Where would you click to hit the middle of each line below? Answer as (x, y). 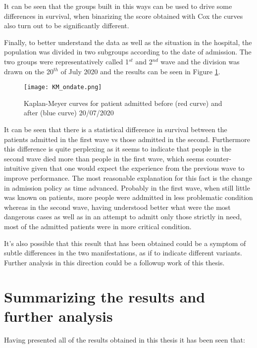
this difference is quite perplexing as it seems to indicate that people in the (118, 149)
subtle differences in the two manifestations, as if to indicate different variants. (123, 253)
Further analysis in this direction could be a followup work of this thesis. (114, 262)
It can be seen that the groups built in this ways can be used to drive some (118, 6)
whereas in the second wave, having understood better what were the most (117, 207)
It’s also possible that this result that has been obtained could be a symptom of (125, 243)
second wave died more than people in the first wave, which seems (104, 158)
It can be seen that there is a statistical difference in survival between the (116, 129)
